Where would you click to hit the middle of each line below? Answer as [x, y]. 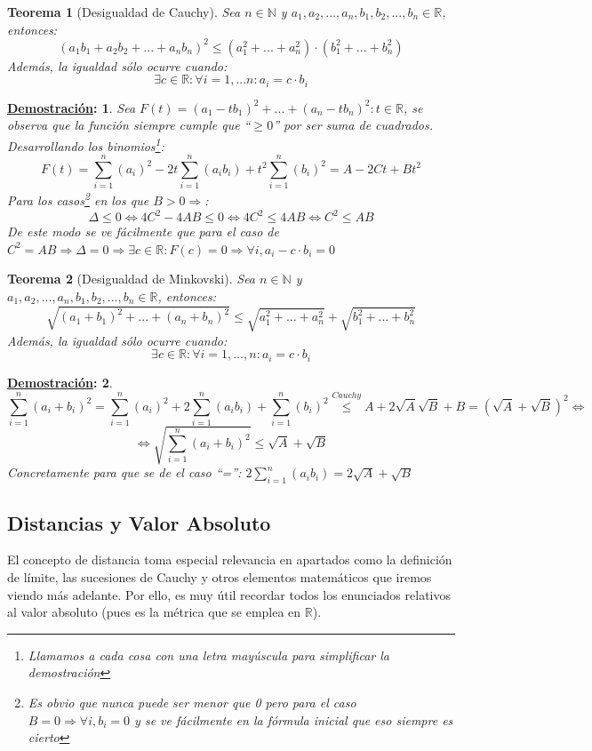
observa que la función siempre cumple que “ [129, 125]
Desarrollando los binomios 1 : [86, 144]
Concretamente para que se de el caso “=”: [124, 472]
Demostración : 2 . [60, 382]
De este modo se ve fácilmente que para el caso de [143, 232]
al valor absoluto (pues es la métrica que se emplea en [154, 612]
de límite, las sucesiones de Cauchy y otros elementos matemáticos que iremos [220, 576]
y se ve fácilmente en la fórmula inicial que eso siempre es [294, 719]
